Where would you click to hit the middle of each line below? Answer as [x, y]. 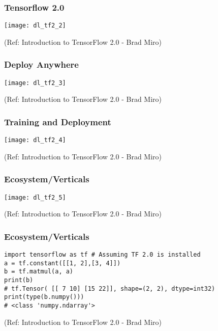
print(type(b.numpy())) [44, 297]
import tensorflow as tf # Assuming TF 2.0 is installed [102, 255]
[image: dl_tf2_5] [35, 197]
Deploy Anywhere [41, 64]
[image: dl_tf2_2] [35, 26]
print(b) [19, 280]
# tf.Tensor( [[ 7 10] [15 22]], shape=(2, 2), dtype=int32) [110, 288]
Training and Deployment [58, 121]
